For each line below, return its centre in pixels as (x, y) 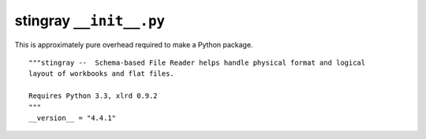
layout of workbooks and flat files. (102, 74)
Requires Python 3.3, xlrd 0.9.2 (93, 96)
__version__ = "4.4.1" (73, 118)
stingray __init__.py (90, 21)
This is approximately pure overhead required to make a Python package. (134, 44)
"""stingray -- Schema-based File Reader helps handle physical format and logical (197, 62)
